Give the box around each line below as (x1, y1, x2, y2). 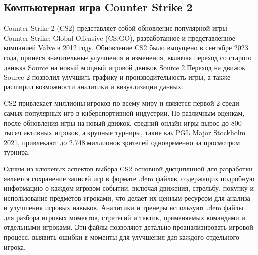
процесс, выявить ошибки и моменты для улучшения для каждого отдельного (4, 232, 240, 242)
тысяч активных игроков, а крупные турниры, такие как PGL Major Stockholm (4, 127, 246, 138)
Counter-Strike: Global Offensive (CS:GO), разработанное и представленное (4, 32, 236, 43)
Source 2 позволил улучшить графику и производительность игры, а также (4, 72, 231, 82)
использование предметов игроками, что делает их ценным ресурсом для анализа (4, 192, 250, 203)
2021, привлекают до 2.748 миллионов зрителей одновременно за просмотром (4, 137, 240, 147)
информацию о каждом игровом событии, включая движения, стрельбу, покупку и (4, 183, 254, 193)
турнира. (4, 147, 30, 157)
